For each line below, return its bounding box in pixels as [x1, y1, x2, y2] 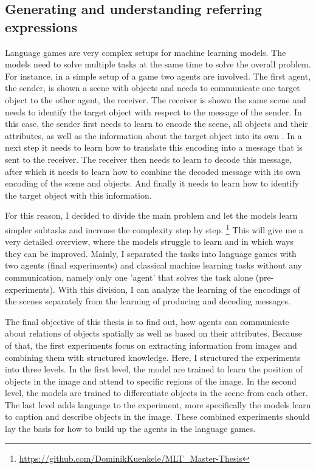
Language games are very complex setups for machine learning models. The [5, 46, 286, 58]
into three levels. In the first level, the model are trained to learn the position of [5, 363, 303, 375]
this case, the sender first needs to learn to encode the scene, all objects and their [5, 117, 308, 130]
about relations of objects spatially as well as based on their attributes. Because [5, 327, 302, 340]
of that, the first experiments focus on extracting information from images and [5, 338, 297, 351]
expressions [5, 17, 78, 36]
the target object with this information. [5, 188, 152, 201]
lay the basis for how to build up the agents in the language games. [5, 422, 256, 435]
